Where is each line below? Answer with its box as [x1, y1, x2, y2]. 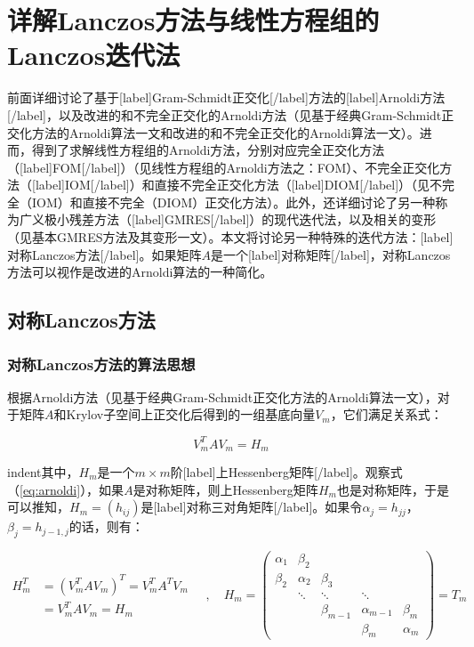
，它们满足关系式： [330, 405, 443, 424]
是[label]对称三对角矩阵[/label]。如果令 [141, 497, 363, 516]
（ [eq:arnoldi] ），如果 [7, 480, 125, 498]
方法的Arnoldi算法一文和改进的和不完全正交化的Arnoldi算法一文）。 [31, 123, 420, 142]
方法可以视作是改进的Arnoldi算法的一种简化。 [7, 263, 273, 281]
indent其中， [7, 462, 79, 481]
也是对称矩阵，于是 [336, 480, 449, 498]
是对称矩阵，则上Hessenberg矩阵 [133, 480, 318, 498]
